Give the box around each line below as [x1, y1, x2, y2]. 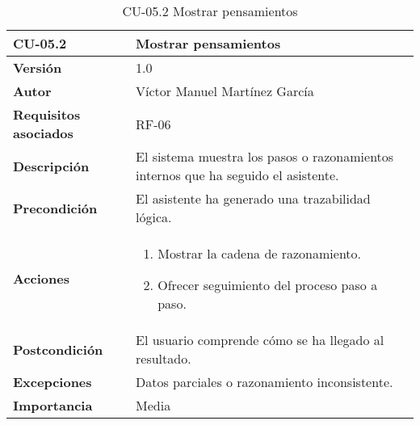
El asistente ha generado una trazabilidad [136, 189, 371, 208]
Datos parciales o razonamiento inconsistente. [136, 372, 393, 391]
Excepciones [13, 372, 92, 391]
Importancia [13, 396, 93, 414]
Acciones [13, 269, 69, 288]
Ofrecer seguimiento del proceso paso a [157, 276, 378, 294]
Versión [13, 58, 62, 77]
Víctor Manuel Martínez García [136, 82, 314, 100]
